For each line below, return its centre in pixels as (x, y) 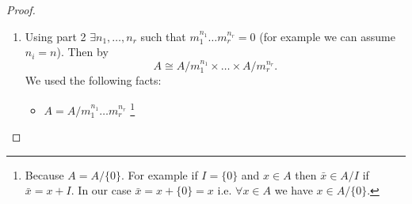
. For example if (159, 174)
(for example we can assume (327, 36)
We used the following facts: (93, 80)
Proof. (21, 9)
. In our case (101, 190)
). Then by (82, 52)
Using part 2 (55, 36)
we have (294, 190)
